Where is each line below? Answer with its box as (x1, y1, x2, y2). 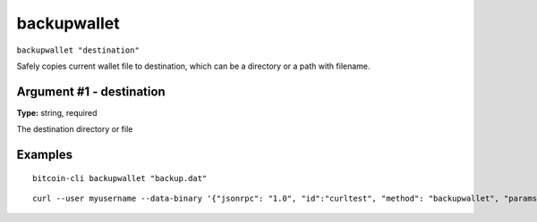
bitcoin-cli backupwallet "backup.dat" (32, 173, 208, 183)
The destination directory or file (16, 124, 133, 135)
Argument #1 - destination (16, 84, 166, 99)
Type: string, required (16, 107, 98, 118)
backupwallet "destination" (16, 45, 141, 55)
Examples (16, 147, 73, 162)
